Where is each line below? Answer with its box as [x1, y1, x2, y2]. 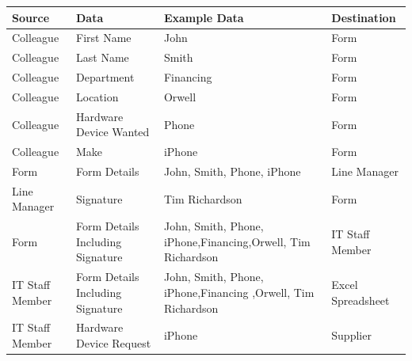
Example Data [163, 9, 244, 25]
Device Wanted [76, 123, 150, 140]
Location [76, 88, 119, 104]
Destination [331, 9, 396, 25]
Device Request [76, 334, 151, 351]
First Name [76, 29, 132, 46]
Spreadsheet [331, 291, 390, 308]
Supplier [331, 327, 372, 344]
